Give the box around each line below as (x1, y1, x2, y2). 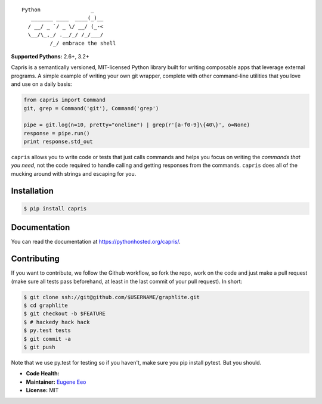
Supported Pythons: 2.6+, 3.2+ (11, 52, 89, 60)
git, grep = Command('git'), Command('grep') (23, 105, 159, 111)
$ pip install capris (23, 205, 87, 212)
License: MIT (26, 387, 59, 394)
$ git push (23, 343, 55, 350)
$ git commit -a (23, 335, 72, 342)
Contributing (11, 254, 60, 264)
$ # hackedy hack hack (23, 319, 90, 325)
